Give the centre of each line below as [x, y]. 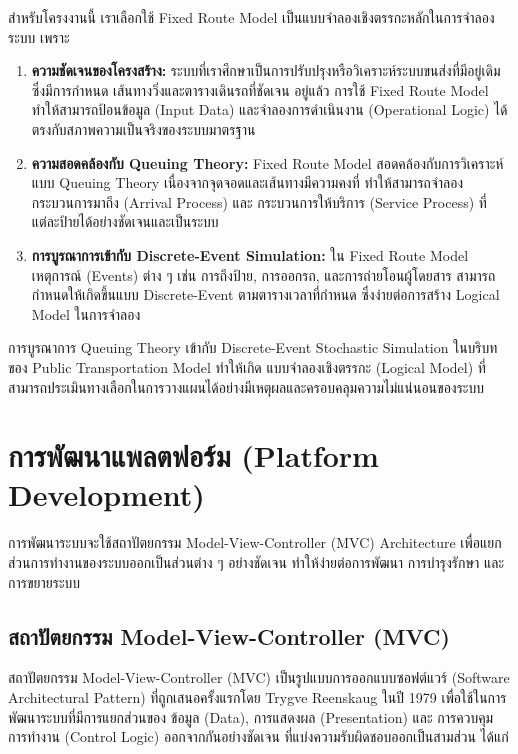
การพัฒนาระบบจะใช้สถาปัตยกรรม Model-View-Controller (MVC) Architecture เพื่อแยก [255, 542]
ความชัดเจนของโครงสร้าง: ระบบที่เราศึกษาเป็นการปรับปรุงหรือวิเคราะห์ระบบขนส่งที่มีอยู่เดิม [266, 70]
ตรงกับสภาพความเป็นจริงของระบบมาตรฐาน [143, 128]
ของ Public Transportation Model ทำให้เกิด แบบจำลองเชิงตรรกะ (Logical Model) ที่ [247, 366]
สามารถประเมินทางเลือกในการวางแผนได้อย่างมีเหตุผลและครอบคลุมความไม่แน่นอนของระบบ [246, 386]
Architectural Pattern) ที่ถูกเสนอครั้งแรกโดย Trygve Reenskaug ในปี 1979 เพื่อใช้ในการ [257, 696]
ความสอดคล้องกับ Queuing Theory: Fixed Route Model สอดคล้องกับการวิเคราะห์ [267, 162]
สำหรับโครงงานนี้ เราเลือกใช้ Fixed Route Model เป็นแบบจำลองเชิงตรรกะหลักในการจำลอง [251, 17]
